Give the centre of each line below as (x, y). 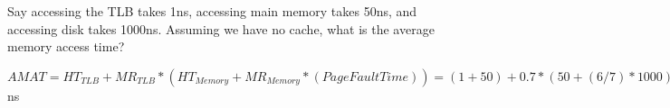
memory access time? (66, 46)
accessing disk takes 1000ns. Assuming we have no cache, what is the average (221, 28)
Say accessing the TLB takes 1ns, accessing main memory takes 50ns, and (212, 11)
